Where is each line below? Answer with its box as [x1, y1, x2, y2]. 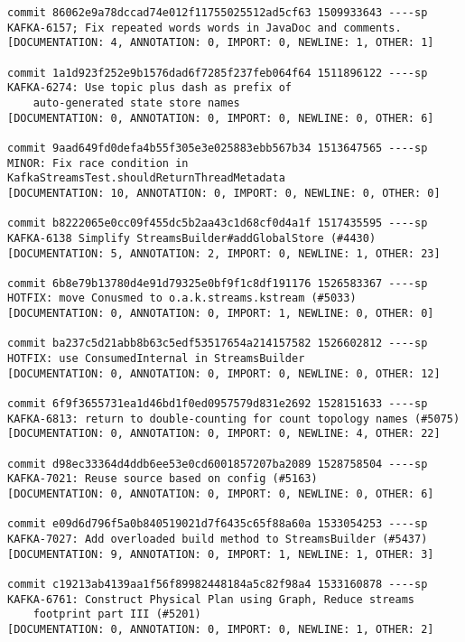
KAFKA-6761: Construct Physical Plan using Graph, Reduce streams [7, 592, 415, 606]
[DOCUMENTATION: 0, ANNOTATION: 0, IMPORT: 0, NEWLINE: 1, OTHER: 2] [7, 622, 434, 636]
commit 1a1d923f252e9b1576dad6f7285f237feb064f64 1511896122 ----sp [7, 66, 428, 79]
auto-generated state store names [33, 96, 240, 109]
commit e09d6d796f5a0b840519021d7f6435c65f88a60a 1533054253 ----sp [7, 517, 428, 531]
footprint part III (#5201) [33, 608, 201, 621]
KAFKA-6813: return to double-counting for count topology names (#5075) [7, 412, 460, 425]
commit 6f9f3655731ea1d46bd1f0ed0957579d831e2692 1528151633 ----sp [7, 397, 428, 411]
